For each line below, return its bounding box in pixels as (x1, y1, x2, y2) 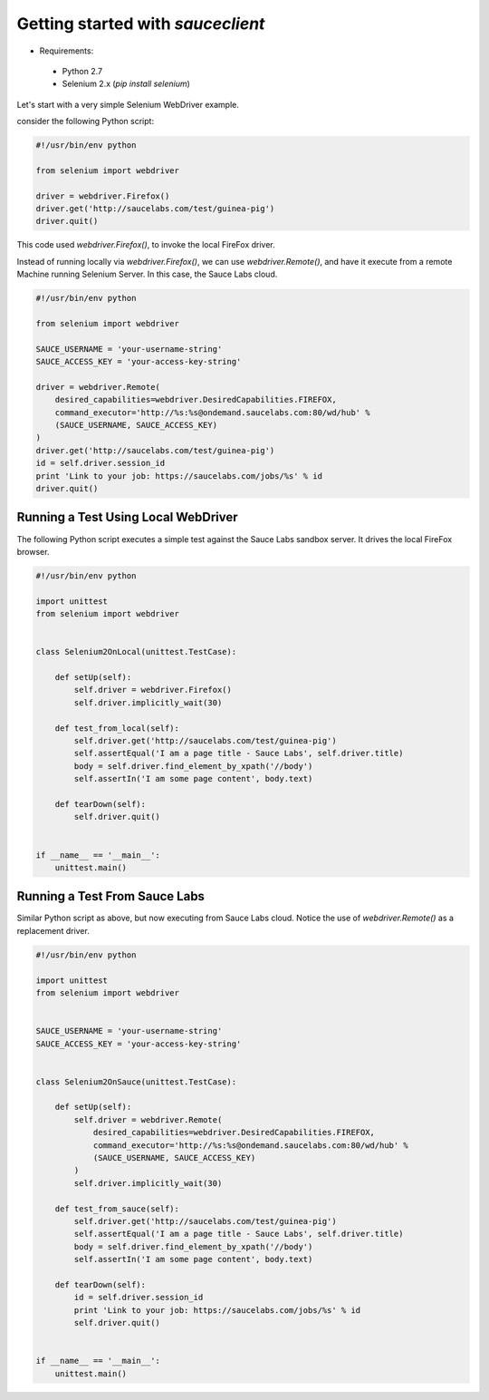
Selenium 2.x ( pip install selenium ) (62, 78, 190, 90)
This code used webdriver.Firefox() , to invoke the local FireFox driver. (16, 239, 275, 250)
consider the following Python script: (16, 116, 154, 127)
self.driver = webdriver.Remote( (73, 1114, 223, 1124)
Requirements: (39, 45, 94, 56)
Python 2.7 (62, 65, 103, 76)
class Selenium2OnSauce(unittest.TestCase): (35, 1076, 237, 1087)
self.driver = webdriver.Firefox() (73, 685, 233, 695)
